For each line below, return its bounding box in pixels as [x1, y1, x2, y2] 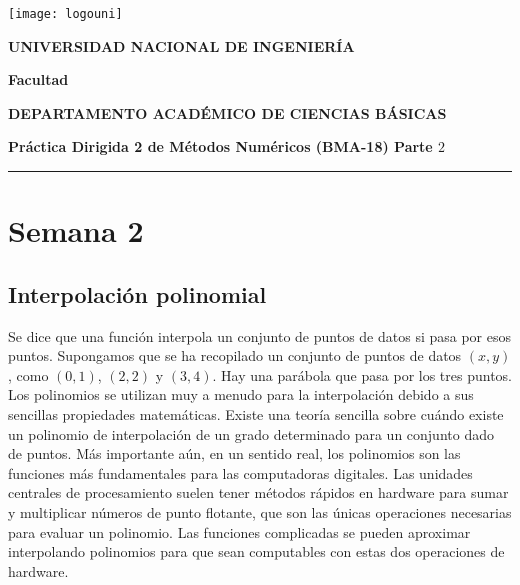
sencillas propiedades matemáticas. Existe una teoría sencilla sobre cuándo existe [8, 403, 504, 424]
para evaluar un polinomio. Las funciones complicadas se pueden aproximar [8, 521, 471, 542]
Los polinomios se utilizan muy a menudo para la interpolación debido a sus [8, 384, 474, 405]
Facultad [8, 69, 69, 90]
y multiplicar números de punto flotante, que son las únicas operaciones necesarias [8, 501, 512, 522]
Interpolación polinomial [8, 278, 267, 309]
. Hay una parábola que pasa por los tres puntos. [212, 364, 513, 385]
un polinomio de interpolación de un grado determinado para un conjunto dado [8, 423, 494, 444]
